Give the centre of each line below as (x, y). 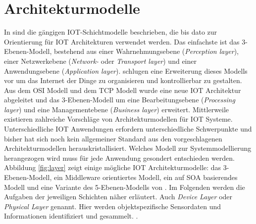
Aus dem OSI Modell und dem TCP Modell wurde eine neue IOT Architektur (123, 90)
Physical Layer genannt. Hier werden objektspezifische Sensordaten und (113, 206)
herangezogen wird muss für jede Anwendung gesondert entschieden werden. (119, 157)
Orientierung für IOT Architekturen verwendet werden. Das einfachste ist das (122, 41)
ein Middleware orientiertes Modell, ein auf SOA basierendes (146, 177)
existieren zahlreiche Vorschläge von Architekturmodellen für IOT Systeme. (118, 119)
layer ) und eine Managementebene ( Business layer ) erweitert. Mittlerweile (117, 109)
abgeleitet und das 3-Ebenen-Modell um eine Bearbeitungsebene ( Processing (120, 100)
